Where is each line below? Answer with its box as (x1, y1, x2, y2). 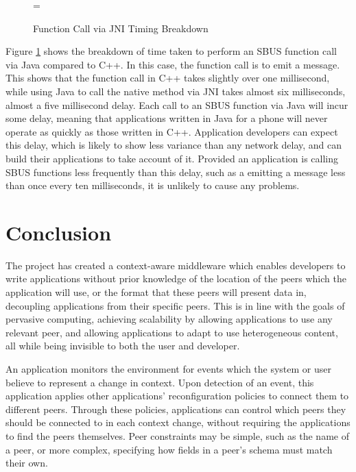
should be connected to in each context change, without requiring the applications (5, 415, 351, 430)
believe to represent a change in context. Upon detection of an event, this (5, 375, 314, 389)
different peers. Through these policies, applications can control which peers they (5, 401, 346, 416)
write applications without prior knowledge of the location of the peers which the (5, 271, 346, 286)
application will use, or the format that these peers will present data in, (5, 285, 307, 299)
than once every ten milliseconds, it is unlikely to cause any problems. (5, 178, 300, 192)
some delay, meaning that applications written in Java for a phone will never (5, 111, 328, 125)
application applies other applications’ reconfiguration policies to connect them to (5, 388, 349, 403)
